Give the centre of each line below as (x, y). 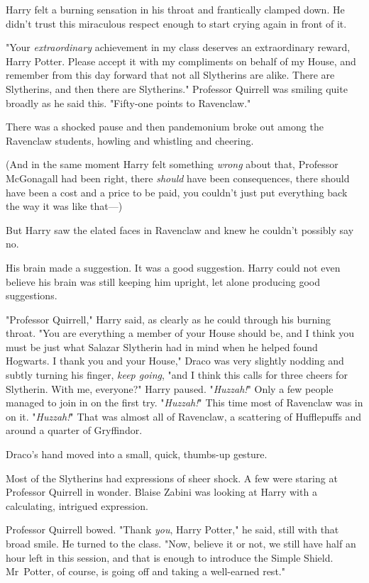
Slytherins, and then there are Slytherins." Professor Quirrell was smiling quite (177, 88)
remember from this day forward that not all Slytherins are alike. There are (170, 75)
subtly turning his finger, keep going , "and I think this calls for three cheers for (177, 375)
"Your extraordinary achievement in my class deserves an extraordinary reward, (178, 47)
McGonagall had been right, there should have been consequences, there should (178, 178)
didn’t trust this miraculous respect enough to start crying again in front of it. (176, 23)
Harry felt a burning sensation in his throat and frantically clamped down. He (175, 9)
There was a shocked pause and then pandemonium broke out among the (165, 127)
